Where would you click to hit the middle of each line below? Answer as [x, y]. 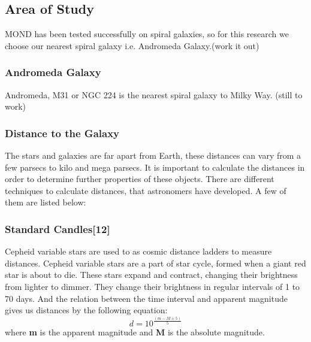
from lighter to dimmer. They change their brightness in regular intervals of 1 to [153, 286]
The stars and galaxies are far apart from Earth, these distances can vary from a [153, 155]
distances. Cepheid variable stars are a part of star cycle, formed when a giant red [155, 263]
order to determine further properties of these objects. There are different [140, 179]
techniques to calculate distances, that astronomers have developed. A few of [146, 190]
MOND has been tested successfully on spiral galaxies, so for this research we [147, 34]
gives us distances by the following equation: [86, 310]
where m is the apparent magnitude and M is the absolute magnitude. [135, 332]
